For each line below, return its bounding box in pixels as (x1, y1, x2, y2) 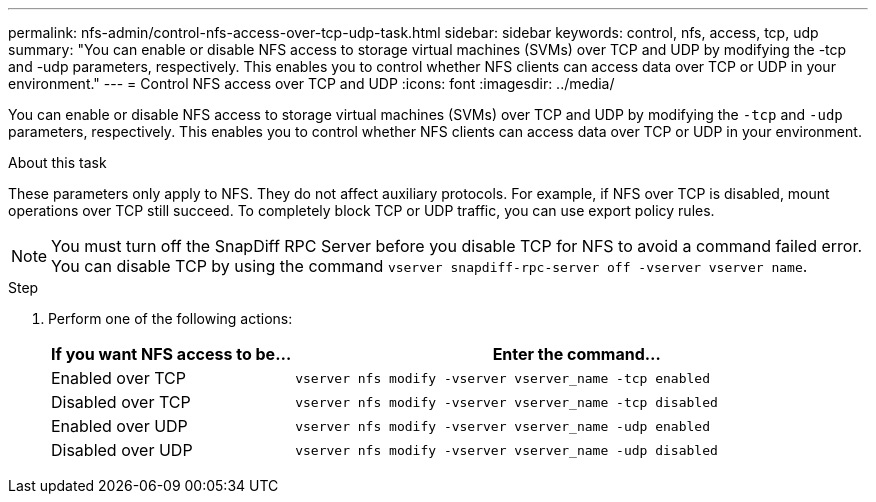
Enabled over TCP (51, 368, 186, 388)
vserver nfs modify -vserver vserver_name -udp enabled (295, 418, 710, 434)
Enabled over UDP (51, 416, 188, 436)
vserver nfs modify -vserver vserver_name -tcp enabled (295, 370, 710, 386)
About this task (8, 154, 107, 171)
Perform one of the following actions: (48, 310, 293, 327)
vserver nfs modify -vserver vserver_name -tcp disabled (295, 394, 718, 410)
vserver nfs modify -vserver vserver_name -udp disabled (295, 442, 718, 458)
